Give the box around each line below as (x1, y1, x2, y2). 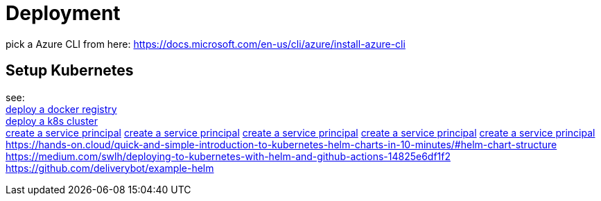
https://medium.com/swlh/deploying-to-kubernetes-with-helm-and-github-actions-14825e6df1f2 (6, 150, 451, 162)
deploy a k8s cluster (6, 114, 98, 127)
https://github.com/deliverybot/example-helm (6, 161, 214, 174)
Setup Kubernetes (6, 62, 134, 80)
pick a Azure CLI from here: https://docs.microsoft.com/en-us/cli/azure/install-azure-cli (6, 37, 406, 50)
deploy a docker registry (6, 103, 117, 115)
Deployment (6, 1, 121, 25)
